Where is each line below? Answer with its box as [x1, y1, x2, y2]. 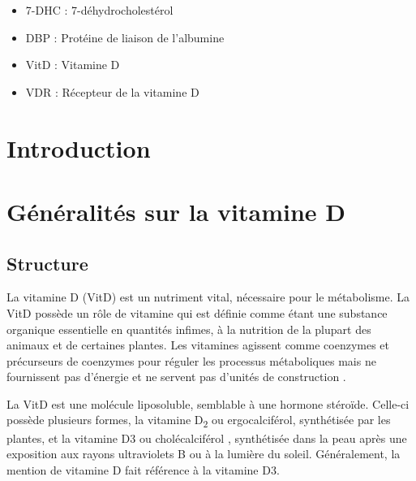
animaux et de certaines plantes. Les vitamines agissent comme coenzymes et [6, 336, 389, 353]
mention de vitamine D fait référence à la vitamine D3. [6, 461, 280, 478]
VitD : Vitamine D [25, 56, 120, 73]
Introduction [6, 131, 151, 164]
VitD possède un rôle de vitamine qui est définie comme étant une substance [6, 304, 388, 321]
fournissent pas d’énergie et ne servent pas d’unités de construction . [6, 368, 346, 385]
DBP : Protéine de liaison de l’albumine [25, 28, 225, 45]
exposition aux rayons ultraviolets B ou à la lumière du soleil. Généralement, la [6, 445, 401, 462]
